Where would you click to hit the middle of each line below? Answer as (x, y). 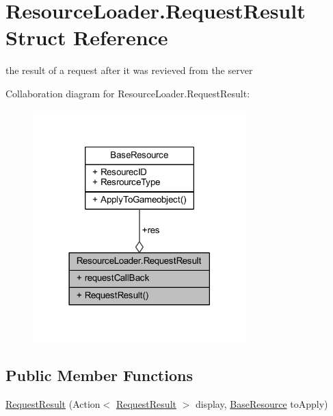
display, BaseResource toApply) (262, 404)
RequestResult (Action (53, 404)
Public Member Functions (99, 375)
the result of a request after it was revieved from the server (129, 70)
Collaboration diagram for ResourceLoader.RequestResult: (128, 93)
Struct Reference (87, 37)
